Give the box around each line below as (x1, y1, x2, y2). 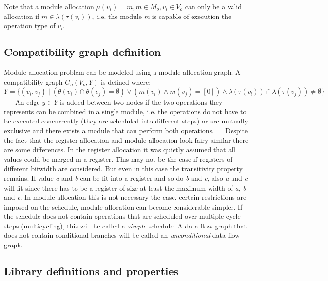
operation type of (4, 20, 56, 31)
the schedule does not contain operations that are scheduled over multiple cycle (4, 211, 241, 221)
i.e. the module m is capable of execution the (97, 11, 232, 21)
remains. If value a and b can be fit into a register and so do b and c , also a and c (4, 173, 248, 183)
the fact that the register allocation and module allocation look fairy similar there (4, 135, 249, 145)
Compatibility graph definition (4, 44, 161, 59)
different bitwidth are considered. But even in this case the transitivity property (4, 163, 243, 174)
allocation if (4, 11, 39, 21)
